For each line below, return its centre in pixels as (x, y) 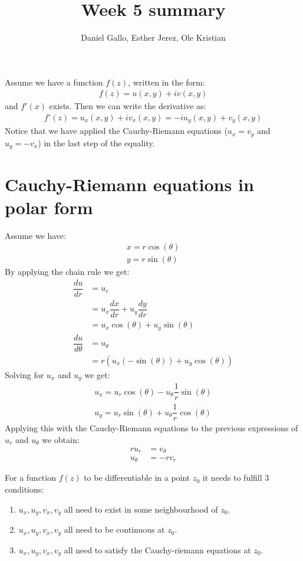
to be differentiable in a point (137, 478)
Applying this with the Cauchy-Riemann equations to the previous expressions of (151, 428)
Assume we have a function (54, 82)
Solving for (24, 374)
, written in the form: (167, 82)
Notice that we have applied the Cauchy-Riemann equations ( (116, 131)
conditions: (24, 489)
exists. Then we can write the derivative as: (128, 106)
